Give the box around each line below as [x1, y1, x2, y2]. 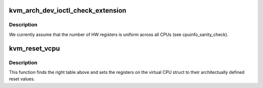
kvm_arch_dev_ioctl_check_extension [9, 6, 127, 15]
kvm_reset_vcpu [9, 44, 60, 53]
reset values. [9, 76, 35, 82]
